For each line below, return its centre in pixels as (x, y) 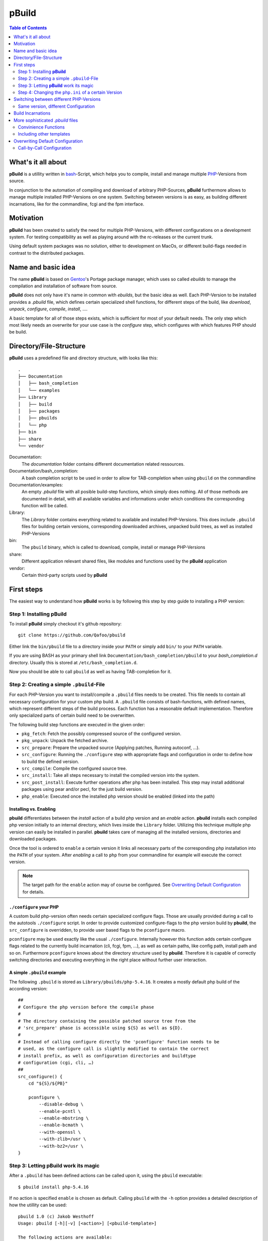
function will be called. (45, 506)
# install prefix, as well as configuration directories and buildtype (107, 1056)
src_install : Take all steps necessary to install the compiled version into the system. (111, 775)
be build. (18, 332)
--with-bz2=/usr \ (61, 1146)
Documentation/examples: (36, 484)
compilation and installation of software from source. (63, 286)
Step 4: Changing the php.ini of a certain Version (70, 92)
